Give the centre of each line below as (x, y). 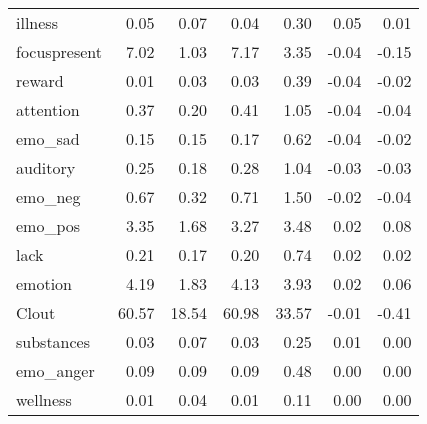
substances (53, 341)
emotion (44, 283)
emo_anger (55, 370)
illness (37, 22)
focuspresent (59, 51)
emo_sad (48, 138)
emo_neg (48, 196)
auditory (46, 167)
